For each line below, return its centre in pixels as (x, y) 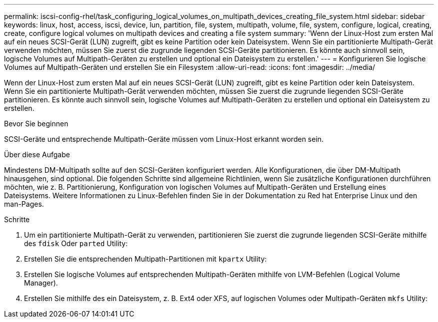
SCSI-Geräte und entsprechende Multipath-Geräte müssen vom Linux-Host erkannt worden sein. (164, 139)
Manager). (41, 283)
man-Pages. (24, 204)
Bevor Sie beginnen (36, 124)
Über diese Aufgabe (37, 155)
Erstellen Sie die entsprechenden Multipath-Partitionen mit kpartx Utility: (145, 259)
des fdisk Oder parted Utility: (76, 243)
